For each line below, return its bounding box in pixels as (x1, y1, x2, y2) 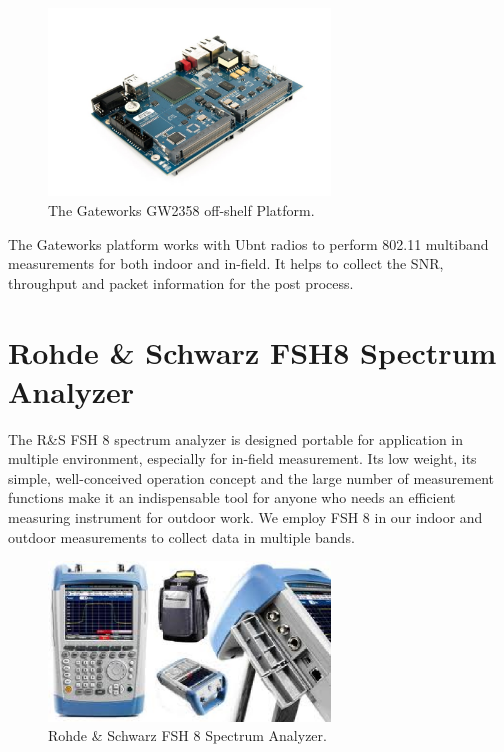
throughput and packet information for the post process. (8, 272, 354, 293)
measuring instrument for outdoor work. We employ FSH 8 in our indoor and (8, 507, 483, 527)
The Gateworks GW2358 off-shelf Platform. (48, 199, 315, 220)
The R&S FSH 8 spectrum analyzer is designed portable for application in (8, 428, 464, 449)
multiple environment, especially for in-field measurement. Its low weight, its (8, 448, 477, 469)
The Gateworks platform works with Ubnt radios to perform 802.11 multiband (8, 233, 489, 254)
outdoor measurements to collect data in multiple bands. (8, 526, 355, 547)
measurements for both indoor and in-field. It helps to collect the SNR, (8, 253, 444, 274)
